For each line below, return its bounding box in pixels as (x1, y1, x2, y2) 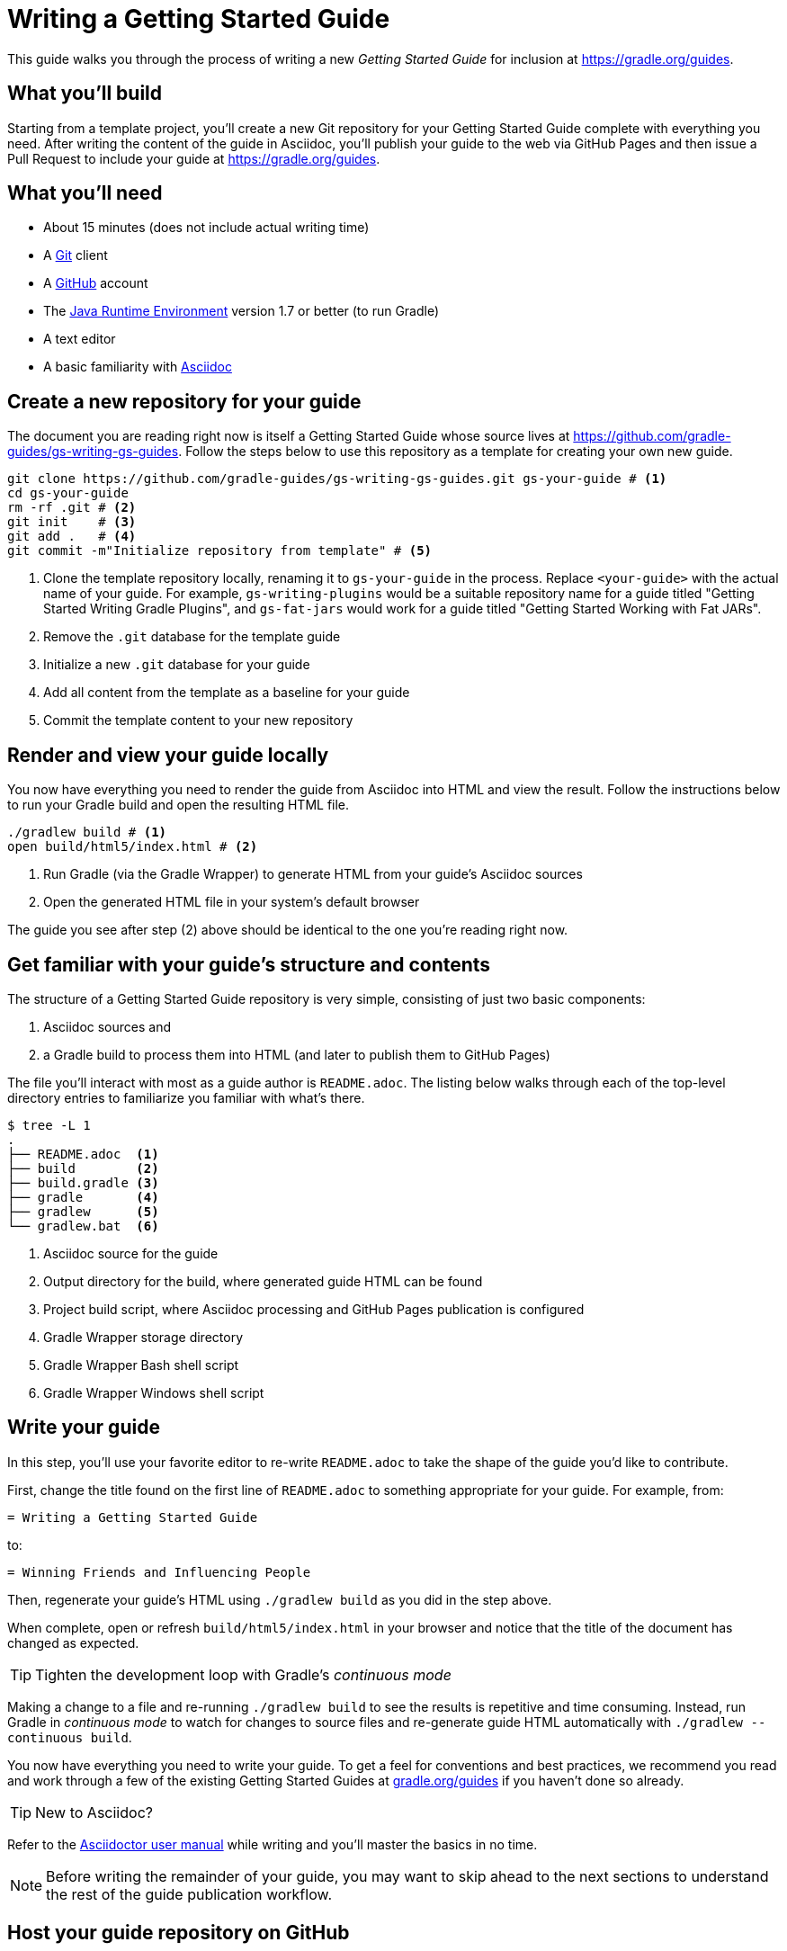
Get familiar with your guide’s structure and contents (7, 953, 491, 976)
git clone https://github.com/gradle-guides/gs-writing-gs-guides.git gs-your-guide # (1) (7, 471, 667, 487)
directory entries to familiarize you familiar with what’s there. (7, 1089, 365, 1105)
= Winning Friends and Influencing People (7, 1564, 311, 1580)
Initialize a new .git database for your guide (43, 657, 310, 673)
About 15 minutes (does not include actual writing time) (43, 219, 370, 236)
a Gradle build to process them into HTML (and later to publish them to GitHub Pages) (43, 1046, 550, 1062)
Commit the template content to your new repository (43, 712, 353, 729)
